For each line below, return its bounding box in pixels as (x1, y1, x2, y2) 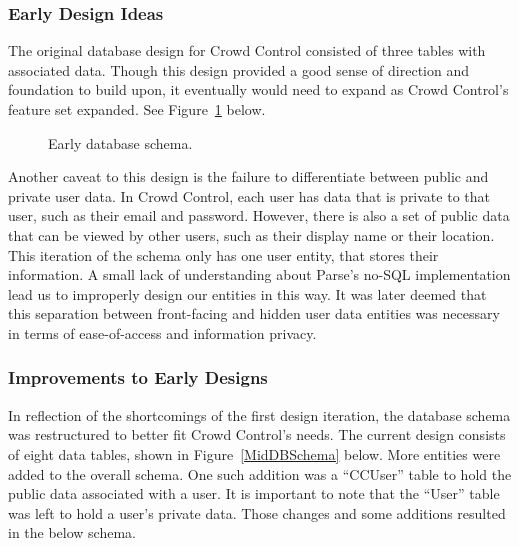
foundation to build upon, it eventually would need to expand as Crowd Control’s (8, 79, 509, 100)
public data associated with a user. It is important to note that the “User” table (8, 483, 500, 504)
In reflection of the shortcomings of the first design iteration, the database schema (8, 404, 511, 425)
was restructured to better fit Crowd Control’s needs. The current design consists (8, 424, 506, 445)
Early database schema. (48, 132, 193, 153)
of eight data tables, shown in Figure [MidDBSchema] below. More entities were (8, 443, 501, 464)
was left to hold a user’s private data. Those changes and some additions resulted (8, 502, 506, 523)
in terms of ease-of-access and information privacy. (8, 322, 317, 343)
